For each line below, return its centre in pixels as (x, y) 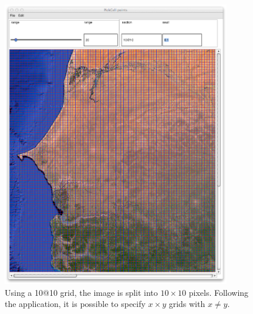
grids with (187, 304)
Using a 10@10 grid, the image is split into (81, 292)
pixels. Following (219, 292)
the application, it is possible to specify (75, 304)
